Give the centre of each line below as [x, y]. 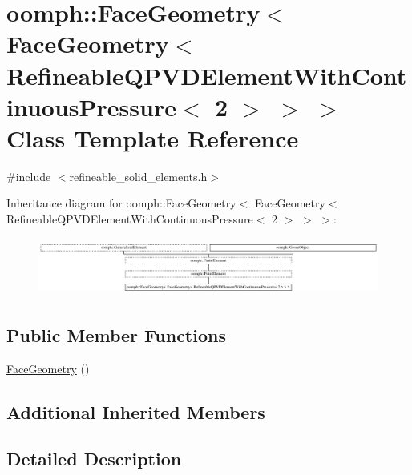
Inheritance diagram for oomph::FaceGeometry [121, 203]
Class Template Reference [153, 137]
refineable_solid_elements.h [138, 176]
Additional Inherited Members [136, 411]
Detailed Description [94, 459]
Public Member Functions [116, 334]
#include [29, 176]
